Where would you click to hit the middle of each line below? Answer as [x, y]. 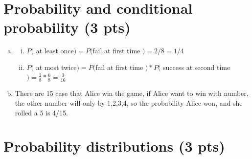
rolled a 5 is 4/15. [42, 112]
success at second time [197, 67]
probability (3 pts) [67, 27]
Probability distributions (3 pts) [114, 146]
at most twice [56, 67]
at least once [55, 51]
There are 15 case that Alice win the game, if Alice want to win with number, [132, 93]
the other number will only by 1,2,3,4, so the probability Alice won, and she [129, 102]
